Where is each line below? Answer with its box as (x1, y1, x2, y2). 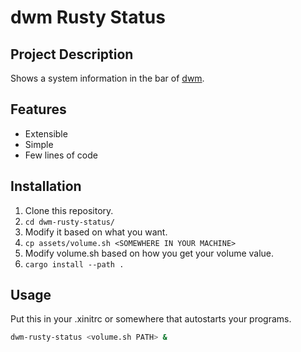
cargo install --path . (24, 259, 125, 270)
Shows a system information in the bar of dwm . (10, 72, 205, 84)
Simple (24, 138, 54, 150)
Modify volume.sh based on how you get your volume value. (24, 247, 275, 259)
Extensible (24, 127, 68, 140)
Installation (10, 178, 82, 195)
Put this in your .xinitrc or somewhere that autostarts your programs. (10, 313, 292, 325)
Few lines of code (24, 149, 98, 161)
